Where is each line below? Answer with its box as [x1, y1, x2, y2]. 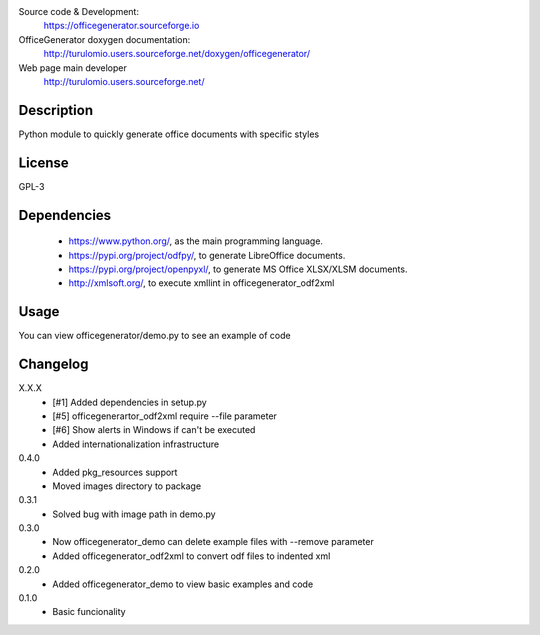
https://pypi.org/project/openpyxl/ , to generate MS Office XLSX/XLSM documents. [68, 263, 408, 275]
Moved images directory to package [52, 480, 202, 492]
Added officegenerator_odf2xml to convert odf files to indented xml [52, 550, 331, 562]
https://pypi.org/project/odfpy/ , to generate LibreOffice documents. [68, 249, 346, 261]
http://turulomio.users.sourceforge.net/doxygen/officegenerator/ [43, 48, 310, 60]
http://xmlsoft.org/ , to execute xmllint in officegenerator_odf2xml [68, 277, 335, 289]
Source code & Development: [18, 6, 140, 17]
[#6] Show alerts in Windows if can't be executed [52, 424, 256, 436]
